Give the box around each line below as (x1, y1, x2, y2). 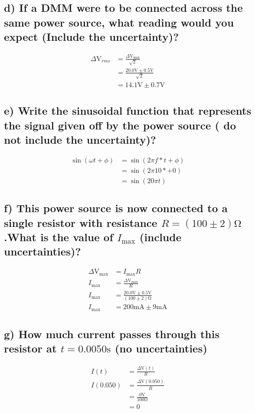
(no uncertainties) (114, 341, 207, 356)
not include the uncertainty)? (4, 131, 156, 147)
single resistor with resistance (4, 215, 157, 230)
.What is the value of (4, 229, 113, 244)
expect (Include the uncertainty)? (4, 29, 179, 44)
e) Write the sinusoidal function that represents (4, 103, 252, 118)
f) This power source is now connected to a (4, 200, 228, 216)
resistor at (4, 341, 57, 356)
